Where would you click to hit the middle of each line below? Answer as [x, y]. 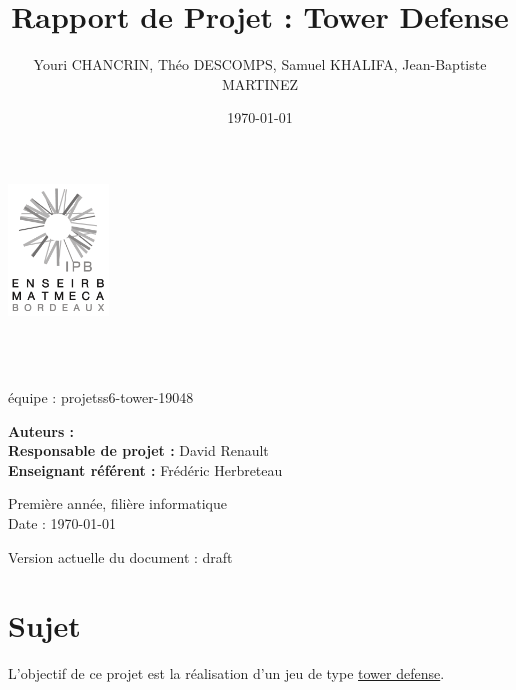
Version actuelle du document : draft [120, 556]
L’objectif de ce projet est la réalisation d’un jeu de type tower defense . [226, 673]
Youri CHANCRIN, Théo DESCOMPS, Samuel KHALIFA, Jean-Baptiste [260, 64]
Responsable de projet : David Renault [138, 450]
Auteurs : [41, 430]
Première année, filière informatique [117, 503]
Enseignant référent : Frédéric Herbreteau [145, 469]
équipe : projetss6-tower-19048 [101, 396]
